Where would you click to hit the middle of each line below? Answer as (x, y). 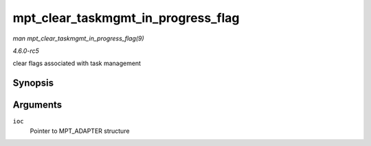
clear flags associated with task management (77, 63)
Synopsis (33, 83)
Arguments (37, 105)
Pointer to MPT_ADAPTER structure (80, 131)
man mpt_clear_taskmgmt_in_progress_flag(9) (78, 38)
